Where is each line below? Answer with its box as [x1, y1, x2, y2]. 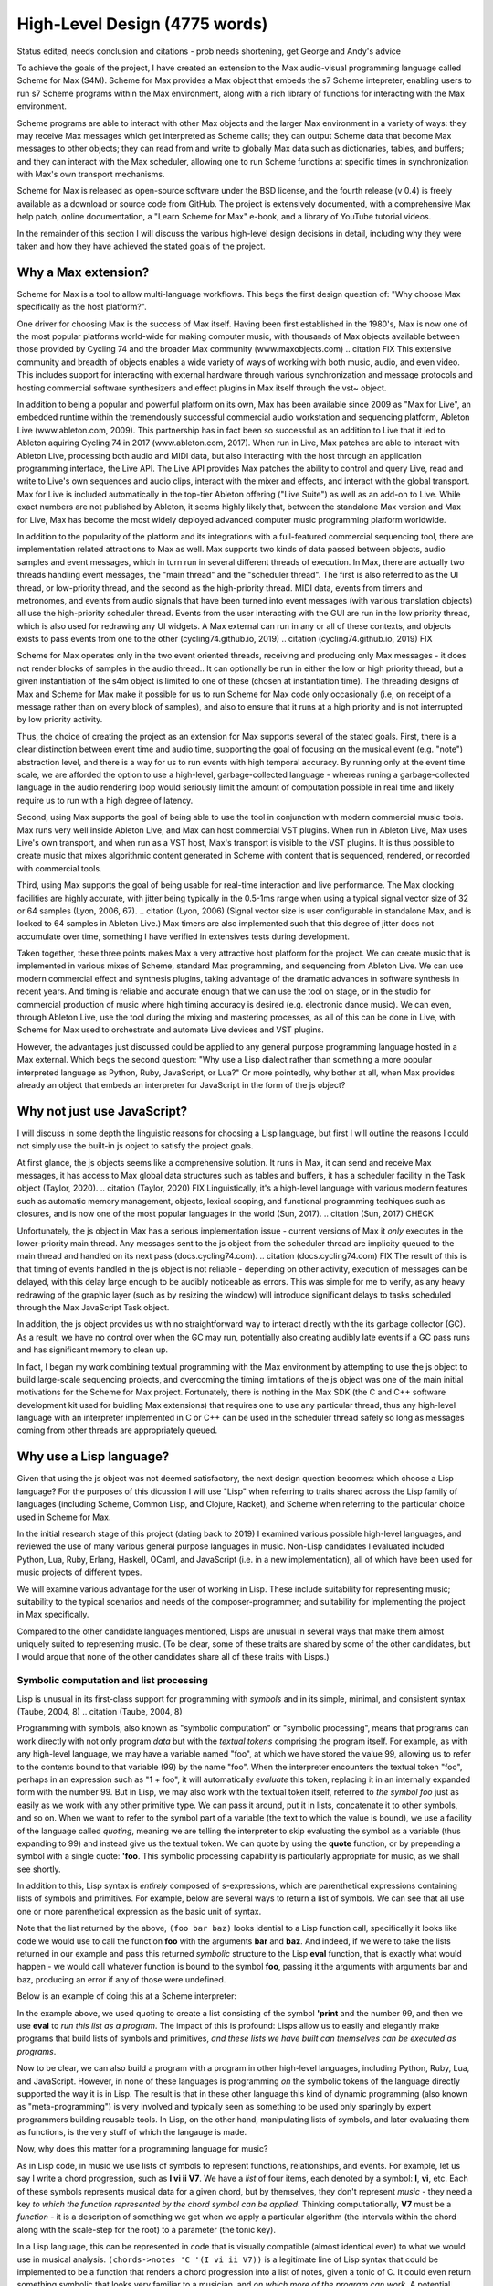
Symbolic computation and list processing [16, 1674, 209, 1687]
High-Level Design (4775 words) [16, 14, 268, 34]
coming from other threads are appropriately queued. [16, 1425, 218, 1436]
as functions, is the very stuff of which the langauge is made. [16, 2127, 247, 2138]
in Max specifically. [16, 1609, 89, 1620]
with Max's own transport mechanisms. [16, 169, 165, 180]
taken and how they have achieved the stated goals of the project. [16, 240, 266, 251]
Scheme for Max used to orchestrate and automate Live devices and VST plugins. [16, 1024, 324, 1035]
